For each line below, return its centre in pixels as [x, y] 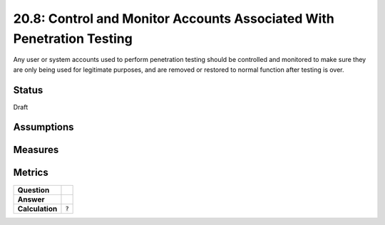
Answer [31, 199]
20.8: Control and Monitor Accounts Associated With [174, 19]
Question [34, 190]
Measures [36, 150]
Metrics [31, 173]
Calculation [37, 209]
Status [28, 90]
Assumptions [43, 127]
